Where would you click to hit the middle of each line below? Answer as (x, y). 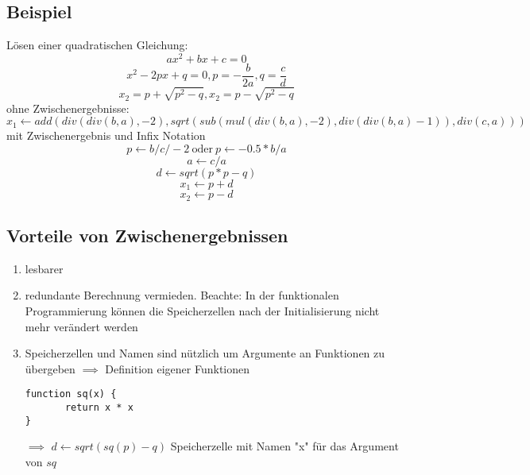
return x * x (99, 408)
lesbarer (44, 268)
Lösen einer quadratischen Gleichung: (97, 45)
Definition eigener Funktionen (178, 368)
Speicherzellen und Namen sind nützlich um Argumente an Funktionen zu (205, 353)
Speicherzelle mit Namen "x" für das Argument (284, 446)
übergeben (50, 368)
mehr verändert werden (81, 326)
